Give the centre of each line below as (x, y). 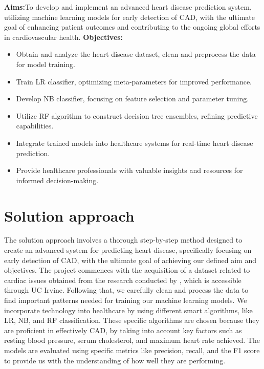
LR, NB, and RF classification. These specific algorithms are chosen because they (132, 320)
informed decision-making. (57, 180)
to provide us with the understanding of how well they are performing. (115, 360)
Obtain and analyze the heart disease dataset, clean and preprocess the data (136, 54)
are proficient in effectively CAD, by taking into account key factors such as (123, 330)
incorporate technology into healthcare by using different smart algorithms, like (128, 310)
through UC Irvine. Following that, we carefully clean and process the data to (126, 290)
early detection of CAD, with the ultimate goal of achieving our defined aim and (130, 260)
